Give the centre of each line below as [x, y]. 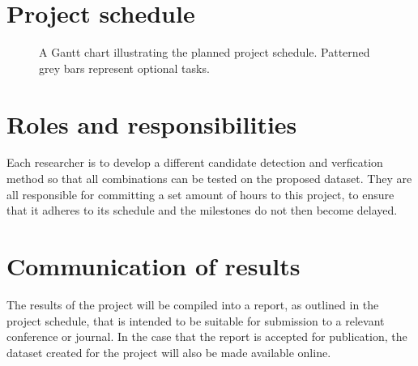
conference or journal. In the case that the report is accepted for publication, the [207, 336]
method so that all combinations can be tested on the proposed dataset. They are [209, 179]
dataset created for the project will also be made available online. [169, 352]
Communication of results [154, 266]
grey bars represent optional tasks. [124, 68]
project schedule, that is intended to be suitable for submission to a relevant [196, 320]
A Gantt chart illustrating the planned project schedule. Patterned [205, 52]
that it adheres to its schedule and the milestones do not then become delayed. [202, 210]
